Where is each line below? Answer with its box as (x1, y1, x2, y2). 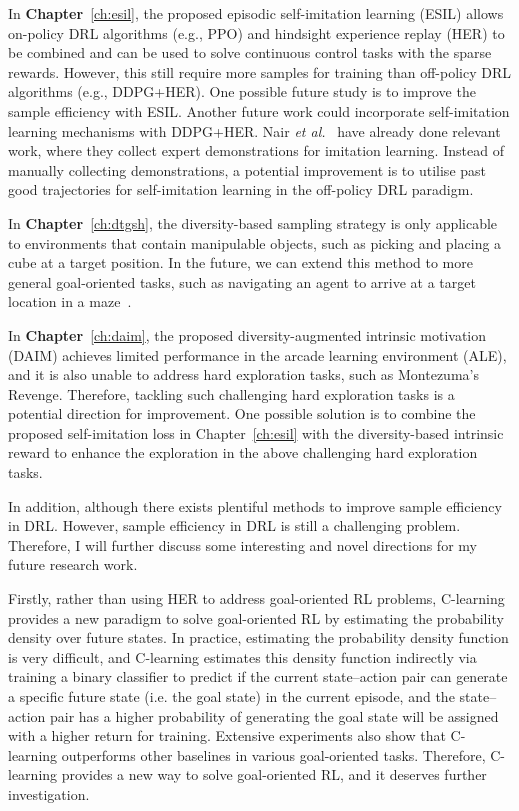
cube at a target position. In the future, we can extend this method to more (8, 252, 473, 273)
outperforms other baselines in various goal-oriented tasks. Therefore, (61, 744, 486, 765)
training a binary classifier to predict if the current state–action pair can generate (8, 666, 508, 687)
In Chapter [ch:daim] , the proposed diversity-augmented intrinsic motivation (8, 324, 487, 345)
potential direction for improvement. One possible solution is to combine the (8, 403, 476, 424)
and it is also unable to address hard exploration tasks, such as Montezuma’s (8, 364, 479, 385)
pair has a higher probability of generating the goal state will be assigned (49, 705, 499, 726)
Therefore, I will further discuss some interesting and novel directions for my (8, 534, 477, 555)
